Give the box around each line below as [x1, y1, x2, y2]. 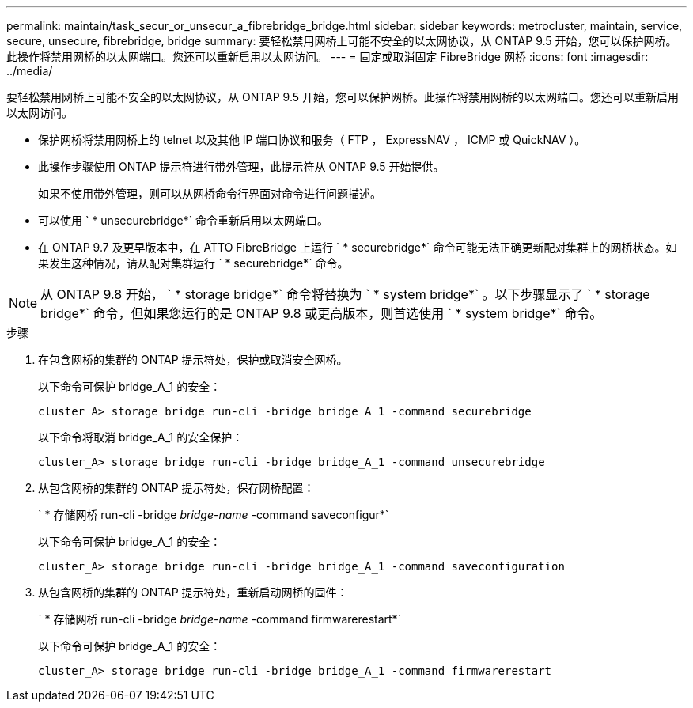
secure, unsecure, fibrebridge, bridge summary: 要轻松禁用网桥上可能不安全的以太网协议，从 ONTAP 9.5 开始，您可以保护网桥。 [6, 34, 677, 47]
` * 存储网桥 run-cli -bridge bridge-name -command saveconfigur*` [38, 508, 389, 521]
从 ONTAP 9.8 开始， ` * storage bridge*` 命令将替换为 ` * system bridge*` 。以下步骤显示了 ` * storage [40, 286, 650, 302]
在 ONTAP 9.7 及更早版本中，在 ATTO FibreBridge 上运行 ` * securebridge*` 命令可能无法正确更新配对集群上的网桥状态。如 [38, 240, 677, 254]
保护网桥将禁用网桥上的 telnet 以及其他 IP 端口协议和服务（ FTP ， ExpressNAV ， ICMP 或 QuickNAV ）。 [38, 133, 586, 146]
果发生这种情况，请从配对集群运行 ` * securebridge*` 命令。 [38, 256, 349, 270]
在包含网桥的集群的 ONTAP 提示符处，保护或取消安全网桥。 [38, 353, 348, 366]
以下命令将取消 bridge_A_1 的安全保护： [38, 430, 244, 444]
